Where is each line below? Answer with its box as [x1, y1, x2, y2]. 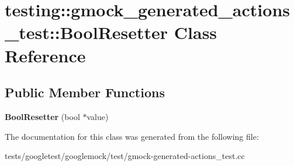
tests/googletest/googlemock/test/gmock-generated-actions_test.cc [5, 150, 245, 162]
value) [87, 110, 109, 122]
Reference [5, 43, 86, 67]
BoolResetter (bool [5, 110, 80, 122]
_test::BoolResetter [5, 20, 168, 44]
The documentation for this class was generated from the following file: [5, 130, 259, 142]
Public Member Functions [5, 83, 165, 101]
